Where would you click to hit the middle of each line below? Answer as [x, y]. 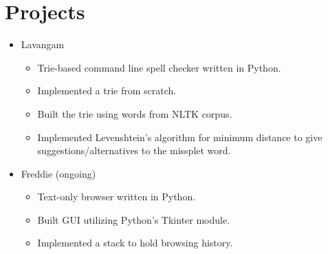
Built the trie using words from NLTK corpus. [135, 113]
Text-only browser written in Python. [117, 197]
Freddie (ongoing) [58, 173]
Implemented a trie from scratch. [107, 91]
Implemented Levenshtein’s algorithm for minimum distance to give [180, 137]
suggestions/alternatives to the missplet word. [134, 150]
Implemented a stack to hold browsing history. [135, 243]
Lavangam [43, 44]
